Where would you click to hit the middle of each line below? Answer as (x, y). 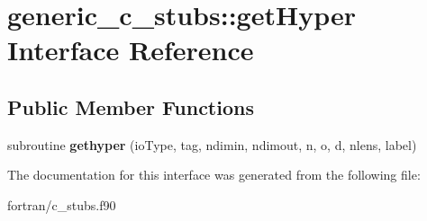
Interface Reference (131, 50)
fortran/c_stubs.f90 (62, 204)
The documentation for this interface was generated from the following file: (214, 175)
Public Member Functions (131, 106)
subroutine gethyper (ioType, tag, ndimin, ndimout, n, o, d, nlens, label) (212, 144)
